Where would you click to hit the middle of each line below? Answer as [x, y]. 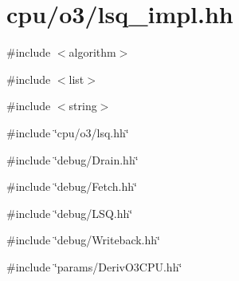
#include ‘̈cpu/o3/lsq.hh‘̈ [68, 132]
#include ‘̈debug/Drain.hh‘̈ [72, 159]
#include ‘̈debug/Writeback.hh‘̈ [83, 240]
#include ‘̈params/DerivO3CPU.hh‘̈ [94, 266]
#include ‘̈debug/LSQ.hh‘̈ [70, 213]
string [83, 106]
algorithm [92, 52]
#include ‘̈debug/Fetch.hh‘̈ [72, 186]
